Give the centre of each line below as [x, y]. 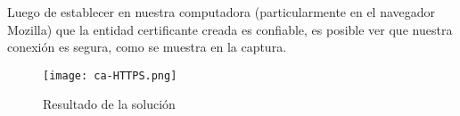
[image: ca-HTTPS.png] [110, 75]
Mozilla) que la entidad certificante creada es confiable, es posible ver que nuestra [230, 29]
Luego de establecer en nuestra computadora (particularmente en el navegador [222, 12]
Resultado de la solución [109, 104]
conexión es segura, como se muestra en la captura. [147, 47]
